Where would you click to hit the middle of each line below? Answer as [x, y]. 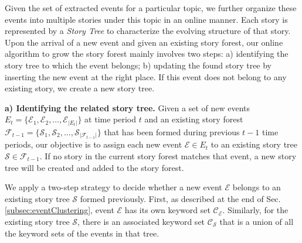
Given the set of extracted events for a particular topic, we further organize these [151, 8]
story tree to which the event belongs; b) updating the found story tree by [138, 65]
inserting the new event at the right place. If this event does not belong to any [146, 76]
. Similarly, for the [255, 210]
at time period [111, 119]
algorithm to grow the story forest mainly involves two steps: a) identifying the [147, 54]
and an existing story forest [194, 119]
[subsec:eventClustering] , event [60, 210]
